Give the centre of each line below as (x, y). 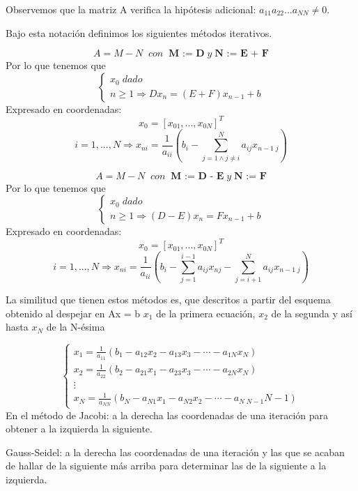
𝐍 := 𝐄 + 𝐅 (242, 54)
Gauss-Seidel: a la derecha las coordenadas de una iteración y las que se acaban (175, 452)
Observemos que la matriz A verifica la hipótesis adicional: (131, 9)
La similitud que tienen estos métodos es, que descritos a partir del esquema (168, 299)
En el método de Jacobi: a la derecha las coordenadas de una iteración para (167, 415)
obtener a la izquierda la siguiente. (79, 429)
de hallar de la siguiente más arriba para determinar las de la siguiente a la (166, 466)
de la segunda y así (312, 313)
